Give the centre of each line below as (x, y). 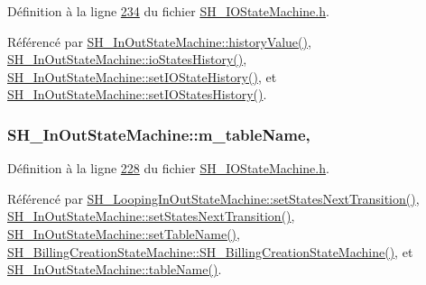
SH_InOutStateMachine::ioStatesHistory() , (127, 59)
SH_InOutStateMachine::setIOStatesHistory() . (137, 94)
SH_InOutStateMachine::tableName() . (115, 269)
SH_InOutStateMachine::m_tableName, (159, 134)
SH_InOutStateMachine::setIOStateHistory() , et (142, 76)
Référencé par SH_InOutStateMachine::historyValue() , (159, 41)
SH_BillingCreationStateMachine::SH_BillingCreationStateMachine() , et (210, 251)
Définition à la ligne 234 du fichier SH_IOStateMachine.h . (168, 11)
